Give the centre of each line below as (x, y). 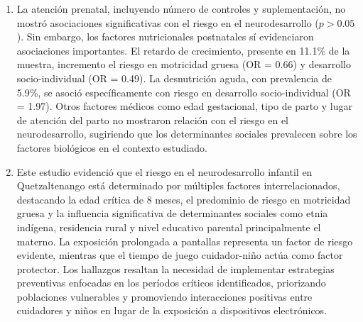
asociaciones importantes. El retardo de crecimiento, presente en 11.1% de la (183, 50)
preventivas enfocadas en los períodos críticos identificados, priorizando (171, 283)
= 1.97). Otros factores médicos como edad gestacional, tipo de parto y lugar (184, 106)
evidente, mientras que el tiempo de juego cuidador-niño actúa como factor (180, 255)
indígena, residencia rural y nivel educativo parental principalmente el (169, 227)
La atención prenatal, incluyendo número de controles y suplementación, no (181, 9)
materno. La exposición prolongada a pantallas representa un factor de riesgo (185, 241)
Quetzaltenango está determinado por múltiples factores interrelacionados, (178, 185)
